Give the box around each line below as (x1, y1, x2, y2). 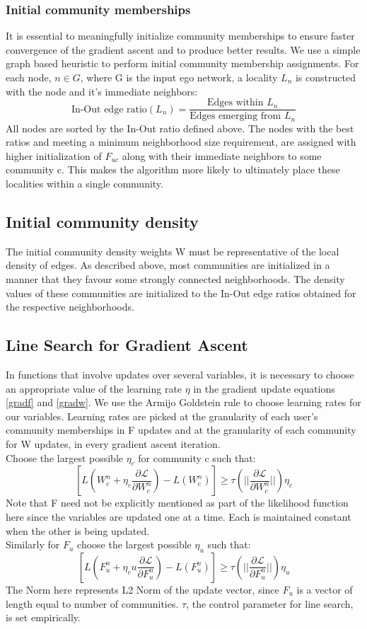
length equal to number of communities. (6, 596, 179, 611)
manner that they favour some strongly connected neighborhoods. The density (6, 272, 345, 287)
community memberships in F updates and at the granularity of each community (6, 422, 356, 437)
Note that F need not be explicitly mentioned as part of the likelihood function (6, 495, 349, 510)
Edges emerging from (190, 111, 281, 122)
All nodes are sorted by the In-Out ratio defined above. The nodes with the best (6, 120, 354, 135)
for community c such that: (138, 450, 256, 465)
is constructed (295, 70, 356, 84)
